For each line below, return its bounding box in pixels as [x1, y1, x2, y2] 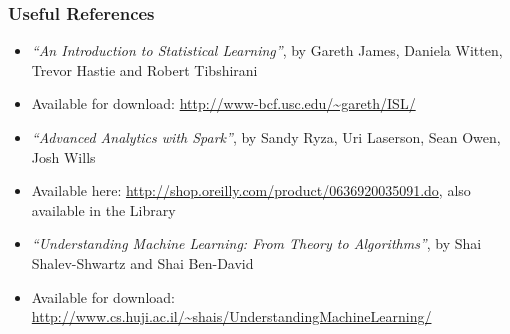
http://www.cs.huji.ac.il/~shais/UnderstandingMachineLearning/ [31, 306, 432, 327]
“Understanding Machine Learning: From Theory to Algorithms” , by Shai [31, 233, 482, 254]
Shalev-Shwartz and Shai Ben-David [31, 252, 254, 273]
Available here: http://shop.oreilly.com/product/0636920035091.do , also [31, 180, 471, 201]
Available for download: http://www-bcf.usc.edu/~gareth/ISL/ [31, 93, 416, 114]
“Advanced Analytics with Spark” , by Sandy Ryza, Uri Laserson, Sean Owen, [31, 127, 501, 147]
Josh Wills [31, 146, 96, 167]
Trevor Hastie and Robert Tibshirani [31, 59, 258, 80]
